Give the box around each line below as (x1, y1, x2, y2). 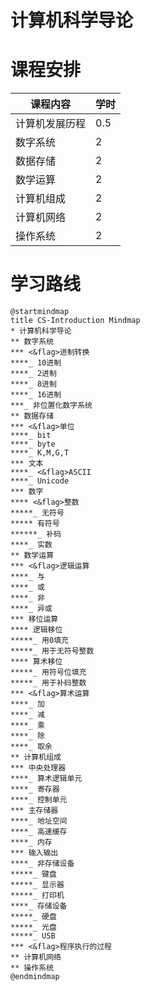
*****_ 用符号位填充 (10, 667, 87, 678)
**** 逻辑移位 (10, 625, 63, 635)
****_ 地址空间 (10, 816, 68, 826)
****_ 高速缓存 (10, 827, 68, 837)
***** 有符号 (10, 519, 60, 529)
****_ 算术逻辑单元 (10, 774, 83, 784)
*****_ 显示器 (10, 880, 65, 890)
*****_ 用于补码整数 (10, 678, 87, 688)
